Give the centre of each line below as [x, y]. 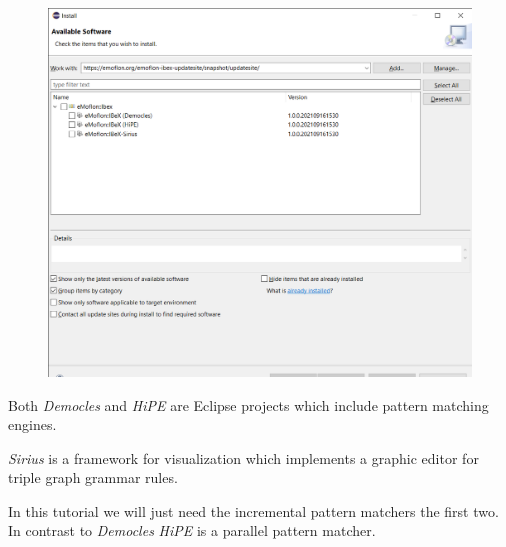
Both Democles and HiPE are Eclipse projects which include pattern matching [248, 404]
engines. [32, 424]
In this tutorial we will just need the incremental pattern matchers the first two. [253, 510]
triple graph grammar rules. [93, 477]
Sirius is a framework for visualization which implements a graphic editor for [243, 457]
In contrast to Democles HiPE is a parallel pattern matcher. [192, 530]
